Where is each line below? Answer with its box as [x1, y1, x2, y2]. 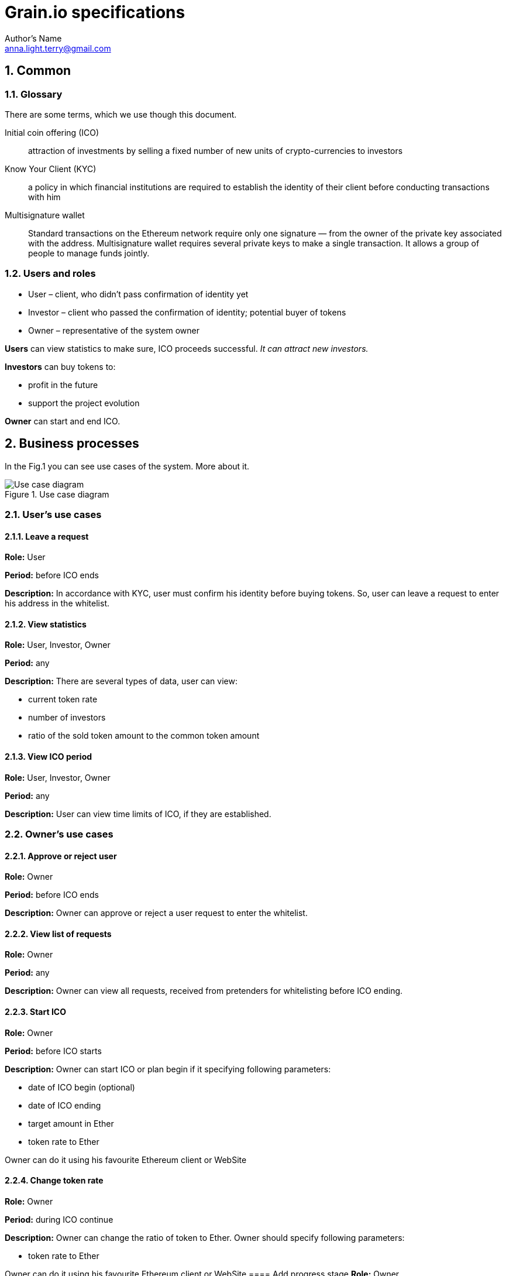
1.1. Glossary [5, 88, 63, 100]
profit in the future [28, 379, 98, 390]
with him [28, 191, 61, 202]
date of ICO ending [28, 1100, 101, 1110]
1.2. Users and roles [5, 267, 96, 280]
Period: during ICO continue [5, 1214, 113, 1224]
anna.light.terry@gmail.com [5, 43, 111, 53]
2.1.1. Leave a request [5, 531, 89, 541]
